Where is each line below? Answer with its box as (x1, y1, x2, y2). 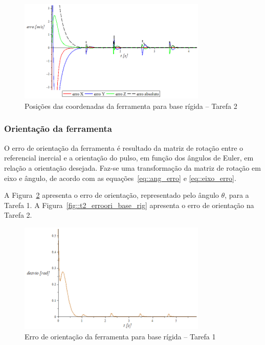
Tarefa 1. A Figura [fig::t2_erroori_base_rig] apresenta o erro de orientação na (4, 199, 254, 210)
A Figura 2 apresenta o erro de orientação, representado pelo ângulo (4, 190, 219, 200)
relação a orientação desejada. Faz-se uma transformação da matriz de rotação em (4, 162, 261, 173)
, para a (225, 190, 249, 200)
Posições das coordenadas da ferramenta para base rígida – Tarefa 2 (25, 100, 237, 111)
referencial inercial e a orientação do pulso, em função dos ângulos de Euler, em (4, 152, 254, 163)
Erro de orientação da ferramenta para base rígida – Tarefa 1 (25, 331, 216, 342)
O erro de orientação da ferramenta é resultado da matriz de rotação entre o (4, 142, 244, 153)
